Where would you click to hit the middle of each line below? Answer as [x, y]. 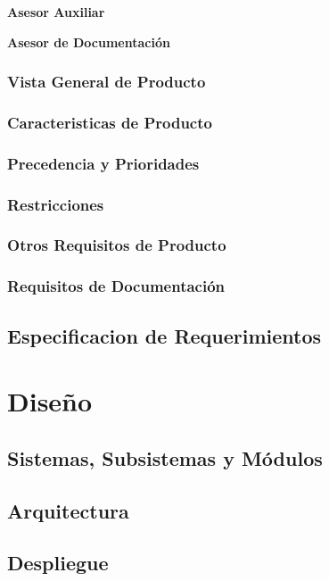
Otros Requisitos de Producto [117, 245]
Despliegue [58, 563]
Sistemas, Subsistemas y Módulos [165, 457]
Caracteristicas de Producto [110, 122]
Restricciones [56, 204]
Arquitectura [68, 510]
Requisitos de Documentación [116, 286]
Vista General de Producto [107, 82]
